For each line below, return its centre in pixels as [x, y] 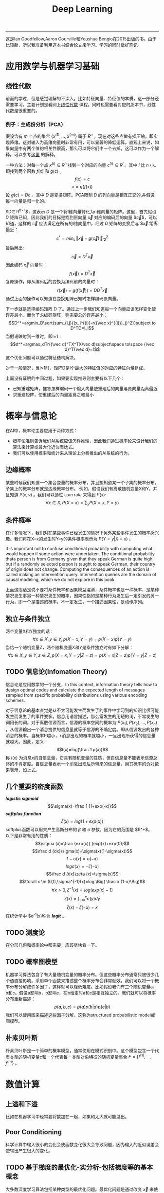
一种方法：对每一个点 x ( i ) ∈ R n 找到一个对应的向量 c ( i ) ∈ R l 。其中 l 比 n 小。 [82, 165]
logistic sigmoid [22, 798]
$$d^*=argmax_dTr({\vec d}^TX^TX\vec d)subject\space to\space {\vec [82, 344]
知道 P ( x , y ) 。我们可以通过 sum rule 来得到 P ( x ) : [58, 494]
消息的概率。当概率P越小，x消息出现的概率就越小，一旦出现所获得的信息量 [81, 735]
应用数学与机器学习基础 [53, 66]
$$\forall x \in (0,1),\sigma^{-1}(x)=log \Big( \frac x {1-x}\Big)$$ [82, 882]
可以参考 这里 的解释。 [36, 155]
